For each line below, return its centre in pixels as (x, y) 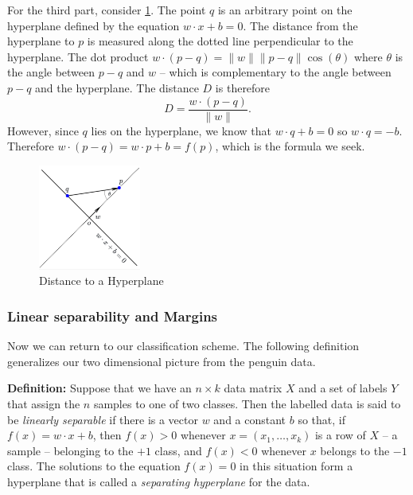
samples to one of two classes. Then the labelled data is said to (247, 403)
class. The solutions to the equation (94, 466)
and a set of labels (343, 388)
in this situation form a (296, 466)
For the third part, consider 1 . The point (107, 10)
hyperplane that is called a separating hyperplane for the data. (159, 481)
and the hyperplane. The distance (117, 87)
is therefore (243, 87)
